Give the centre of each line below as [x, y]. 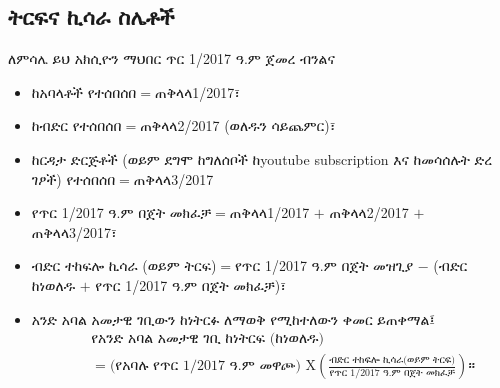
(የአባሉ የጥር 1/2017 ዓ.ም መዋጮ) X [213, 366]
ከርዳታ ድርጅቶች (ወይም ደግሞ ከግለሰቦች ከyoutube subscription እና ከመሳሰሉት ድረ [262, 158]
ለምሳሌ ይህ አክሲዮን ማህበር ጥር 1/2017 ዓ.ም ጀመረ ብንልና [171, 58]
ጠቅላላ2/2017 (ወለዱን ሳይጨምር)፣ [238, 125]
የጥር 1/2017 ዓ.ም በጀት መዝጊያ [324, 265]
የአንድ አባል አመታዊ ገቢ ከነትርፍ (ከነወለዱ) [207, 339]
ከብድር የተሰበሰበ [76, 125]
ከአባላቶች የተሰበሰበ [84, 91]
